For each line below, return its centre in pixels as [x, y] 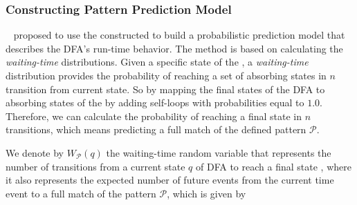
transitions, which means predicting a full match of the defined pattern [156, 129]
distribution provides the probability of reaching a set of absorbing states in [166, 75]
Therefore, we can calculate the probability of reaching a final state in [154, 116]
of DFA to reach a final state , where [274, 166]
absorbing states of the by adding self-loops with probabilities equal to [155, 102]
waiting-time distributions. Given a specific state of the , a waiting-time [157, 62]
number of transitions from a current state [95, 166]
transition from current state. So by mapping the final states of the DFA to [165, 89]
